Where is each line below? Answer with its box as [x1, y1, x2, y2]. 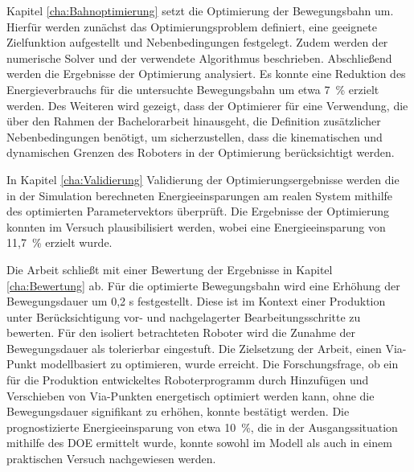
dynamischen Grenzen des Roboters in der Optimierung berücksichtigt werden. [6, 144, 395, 161]
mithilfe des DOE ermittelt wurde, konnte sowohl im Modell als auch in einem [6, 434, 392, 451]
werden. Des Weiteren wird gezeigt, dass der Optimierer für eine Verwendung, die [6, 96, 408, 113]
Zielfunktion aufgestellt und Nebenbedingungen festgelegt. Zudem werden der [6, 34, 388, 51]
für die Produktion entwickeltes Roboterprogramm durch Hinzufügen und [6, 371, 369, 388]
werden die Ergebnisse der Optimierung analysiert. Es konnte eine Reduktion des [6, 65, 406, 82]
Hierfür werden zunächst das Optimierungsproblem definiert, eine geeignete [6, 18, 377, 35]
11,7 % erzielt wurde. [6, 234, 113, 251]
